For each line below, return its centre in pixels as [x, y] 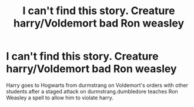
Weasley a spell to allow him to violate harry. [60, 98]
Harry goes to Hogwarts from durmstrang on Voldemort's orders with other [97, 85]
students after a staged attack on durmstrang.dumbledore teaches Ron [92, 91]
